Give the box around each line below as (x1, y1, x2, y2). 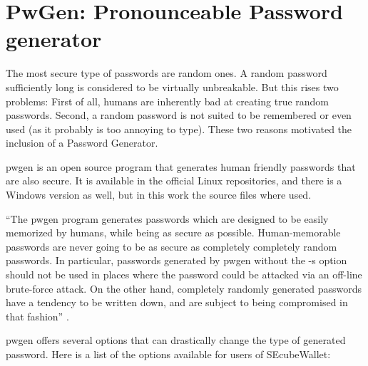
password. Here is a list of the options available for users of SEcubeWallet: (6, 347, 331, 361)
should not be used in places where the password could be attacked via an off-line (6, 267, 362, 282)
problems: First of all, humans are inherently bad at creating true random (6, 93, 329, 108)
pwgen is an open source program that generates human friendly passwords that (6, 159, 356, 174)
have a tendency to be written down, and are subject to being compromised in (6, 295, 348, 310)
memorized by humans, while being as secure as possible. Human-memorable (6, 225, 341, 240)
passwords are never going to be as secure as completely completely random (6, 239, 337, 253)
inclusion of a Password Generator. (6, 135, 158, 150)
